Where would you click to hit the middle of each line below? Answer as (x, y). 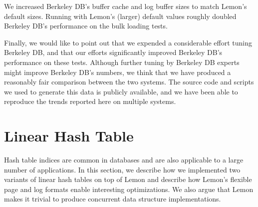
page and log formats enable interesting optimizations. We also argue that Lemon (129, 189)
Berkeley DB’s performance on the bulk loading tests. (86, 26)
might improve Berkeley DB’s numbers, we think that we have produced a (118, 72)
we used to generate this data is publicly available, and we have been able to (121, 91)
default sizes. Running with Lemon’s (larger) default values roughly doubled (120, 16)
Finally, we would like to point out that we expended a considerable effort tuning (128, 42)
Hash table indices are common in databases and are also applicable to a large (124, 160)
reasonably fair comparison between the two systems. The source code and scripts (129, 82)
